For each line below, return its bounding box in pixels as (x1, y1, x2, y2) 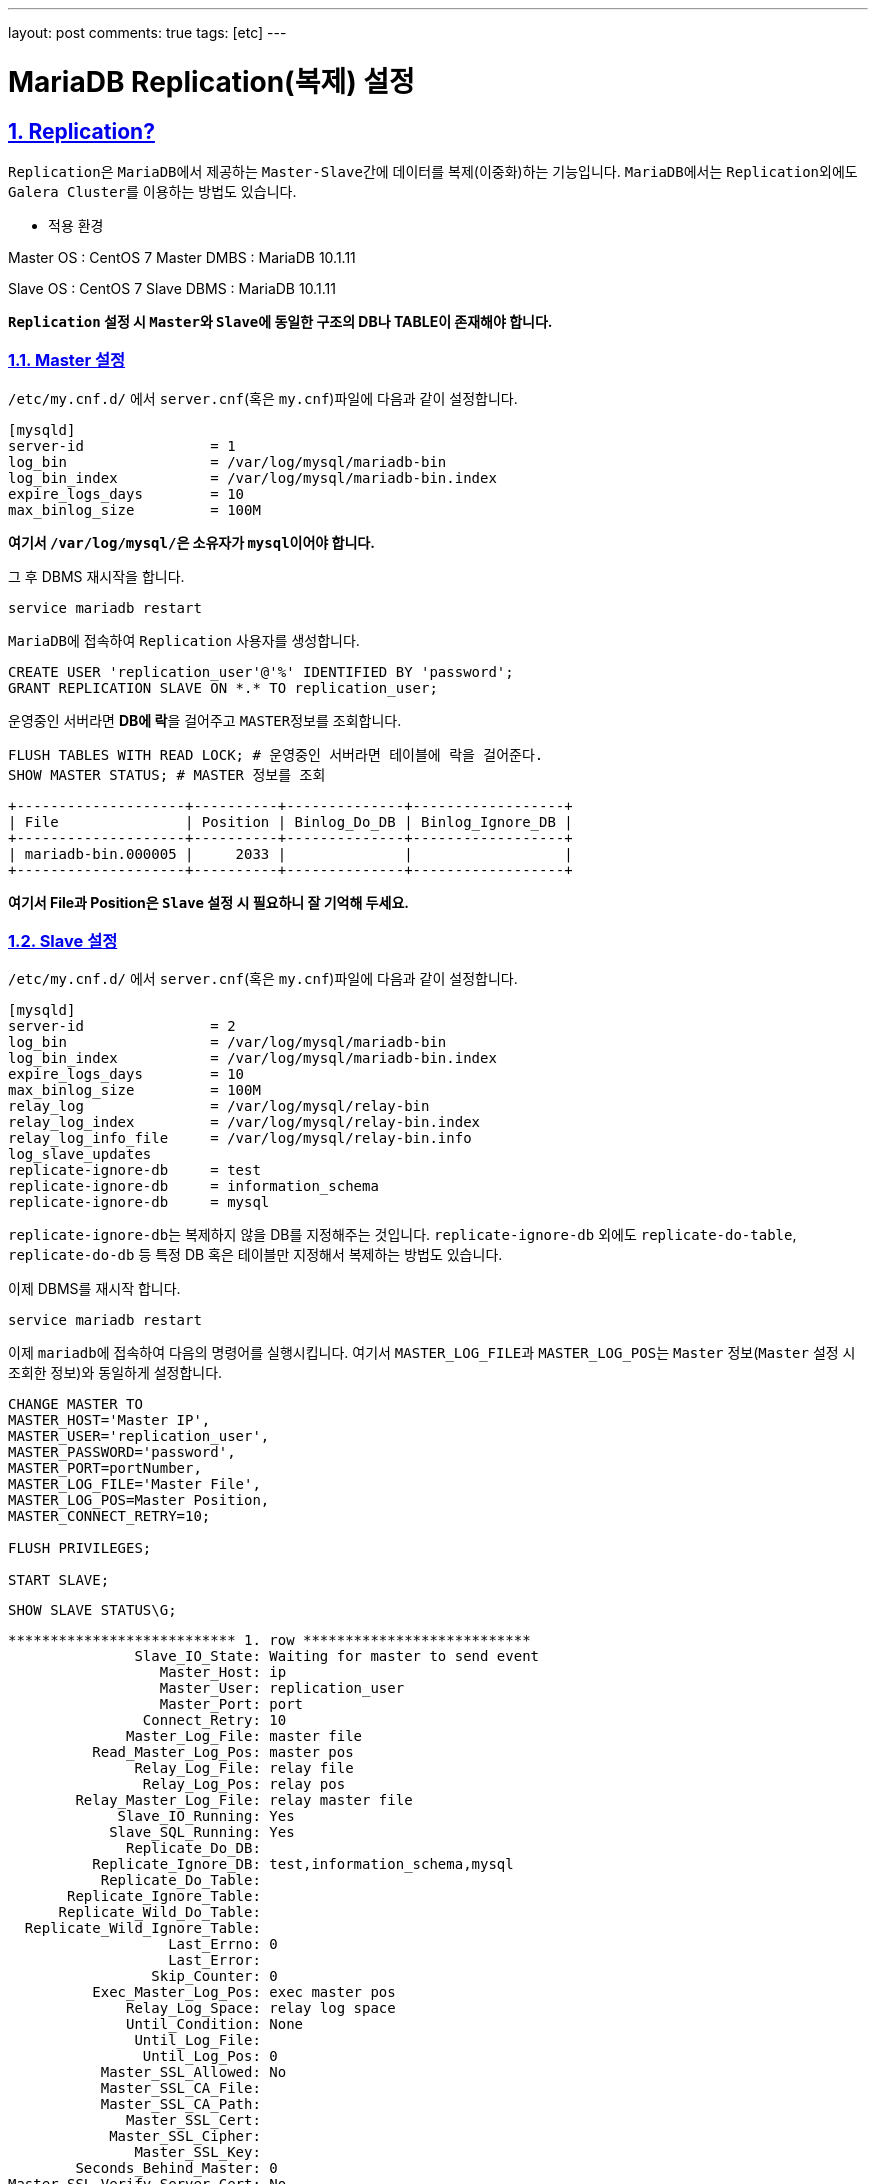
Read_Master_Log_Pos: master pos (92, 1744, 354, 1761)
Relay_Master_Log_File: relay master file (75, 1792, 413, 1809)
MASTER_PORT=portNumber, (8, 1460, 202, 1477)
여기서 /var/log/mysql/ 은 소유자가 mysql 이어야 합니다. (8, 533, 375, 551)
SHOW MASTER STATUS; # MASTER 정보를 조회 (8, 766, 326, 783)
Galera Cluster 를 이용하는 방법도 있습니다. (8, 182, 297, 200)
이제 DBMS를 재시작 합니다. (8, 1280, 181, 1298)
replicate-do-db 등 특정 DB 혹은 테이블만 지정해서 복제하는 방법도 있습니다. (8, 1246, 503, 1264)
